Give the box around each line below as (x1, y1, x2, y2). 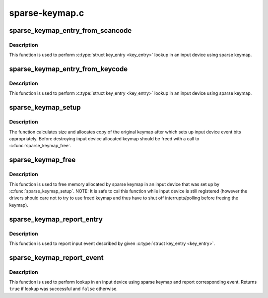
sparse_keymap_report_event (9, 253, 104, 262)
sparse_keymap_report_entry (9, 215, 103, 223)
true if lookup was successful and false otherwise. (9, 286, 118, 292)
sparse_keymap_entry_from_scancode (9, 26, 132, 35)
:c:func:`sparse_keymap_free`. (9, 143, 71, 149)
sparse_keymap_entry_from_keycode (9, 65, 128, 73)
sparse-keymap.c (9, 7, 84, 18)
